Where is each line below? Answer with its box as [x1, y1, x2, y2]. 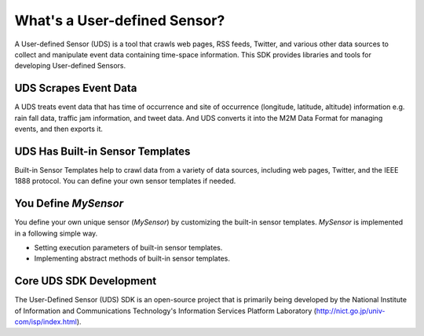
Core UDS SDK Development [14, 275, 157, 288]
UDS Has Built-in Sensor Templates [14, 144, 191, 158]
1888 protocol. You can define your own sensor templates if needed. [14, 177, 236, 186]
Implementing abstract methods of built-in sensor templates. [34, 254, 231, 263]
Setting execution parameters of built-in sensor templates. [34, 243, 223, 252]
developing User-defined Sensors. [14, 61, 126, 71]
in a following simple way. [14, 228, 98, 238]
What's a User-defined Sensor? [14, 12, 225, 29]
